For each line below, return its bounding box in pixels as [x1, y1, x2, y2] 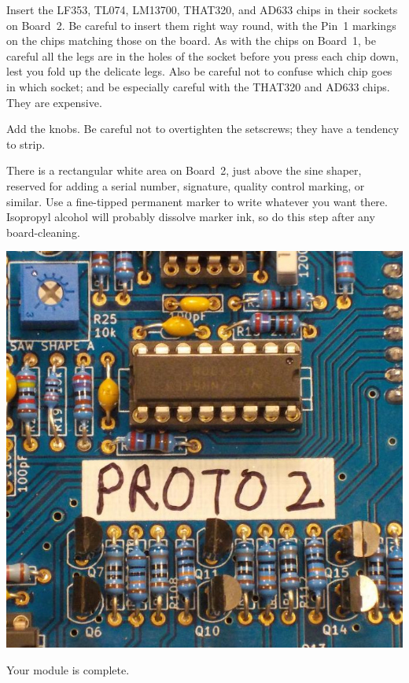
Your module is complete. [6, 661, 130, 677]
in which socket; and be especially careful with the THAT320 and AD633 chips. [6, 78, 390, 94]
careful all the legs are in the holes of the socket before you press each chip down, [6, 47, 399, 64]
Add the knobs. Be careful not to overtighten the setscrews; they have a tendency [6, 120, 400, 137]
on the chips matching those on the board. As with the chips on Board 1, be [6, 32, 376, 49]
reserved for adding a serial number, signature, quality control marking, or [6, 177, 365, 194]
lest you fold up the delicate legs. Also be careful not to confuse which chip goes [6, 63, 392, 79]
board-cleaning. [6, 223, 80, 240]
